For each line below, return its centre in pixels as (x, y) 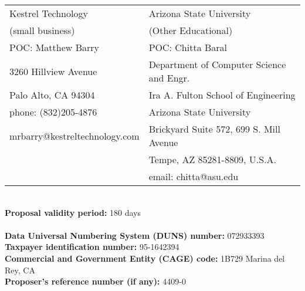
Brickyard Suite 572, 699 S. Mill (214, 129)
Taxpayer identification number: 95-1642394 (92, 247)
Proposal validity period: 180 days (73, 212)
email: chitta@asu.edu (194, 176)
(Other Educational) (191, 30)
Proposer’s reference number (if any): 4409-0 (95, 281)
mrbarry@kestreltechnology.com (74, 136)
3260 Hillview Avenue (53, 71)
